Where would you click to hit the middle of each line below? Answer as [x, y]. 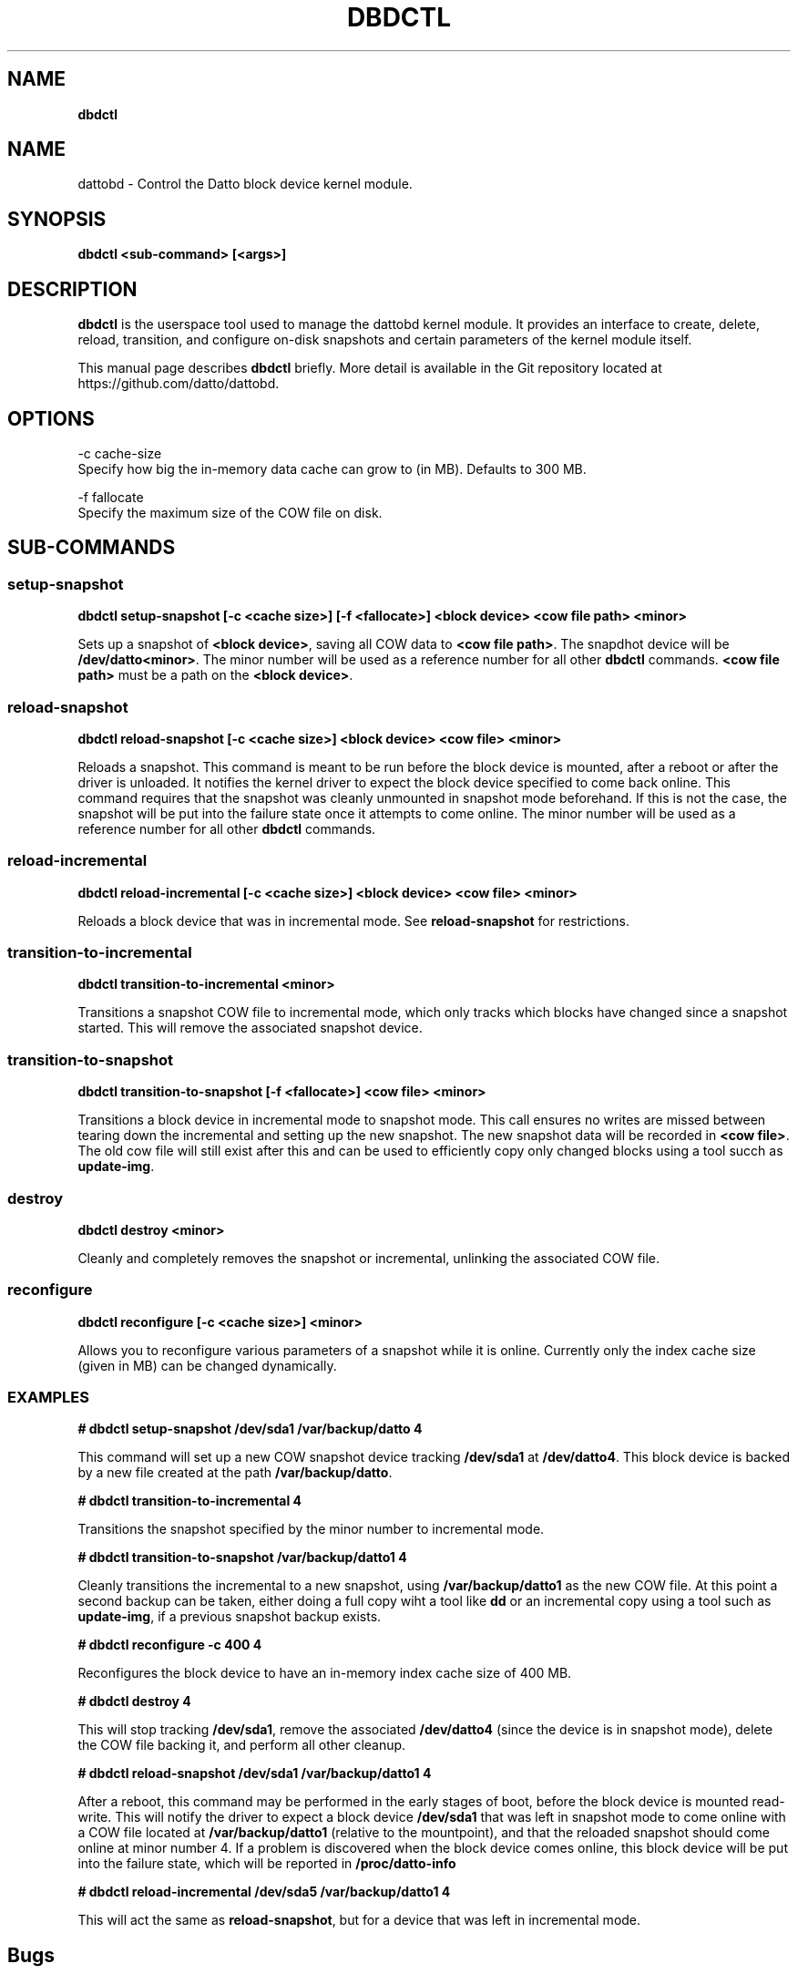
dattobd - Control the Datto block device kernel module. [245, 184]
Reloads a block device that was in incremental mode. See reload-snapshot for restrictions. [353, 920]
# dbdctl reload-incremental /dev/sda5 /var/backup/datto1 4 [264, 1892]
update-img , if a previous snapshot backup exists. [230, 1617]
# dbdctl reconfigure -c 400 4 [170, 1645]
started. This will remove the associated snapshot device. [250, 1028]
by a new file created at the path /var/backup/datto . [235, 1473]
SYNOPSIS [57, 219]
